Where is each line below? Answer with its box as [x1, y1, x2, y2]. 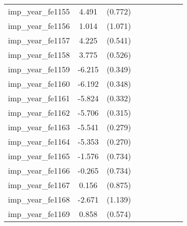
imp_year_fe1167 [8, 179, 70, 191]
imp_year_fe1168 [8, 194, 70, 205]
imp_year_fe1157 [8, 34, 70, 46]
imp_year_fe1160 [8, 78, 70, 89]
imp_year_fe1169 [8, 208, 70, 220]
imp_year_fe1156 [8, 20, 70, 31]
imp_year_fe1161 [8, 92, 70, 104]
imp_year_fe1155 [8, 5, 70, 17]
